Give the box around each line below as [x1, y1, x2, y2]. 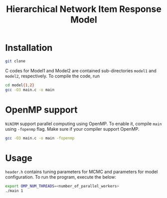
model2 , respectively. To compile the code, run [5, 73, 100, 79]
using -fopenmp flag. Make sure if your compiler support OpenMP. [5, 126, 140, 132]
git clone [5, 58, 26, 63]
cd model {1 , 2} [5, 82, 35, 88]
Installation [5, 42, 53, 53]
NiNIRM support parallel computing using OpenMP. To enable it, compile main [5, 121, 162, 127]
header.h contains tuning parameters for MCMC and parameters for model [5, 169, 158, 175]
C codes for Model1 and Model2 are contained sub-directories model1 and [5, 67, 157, 73]
